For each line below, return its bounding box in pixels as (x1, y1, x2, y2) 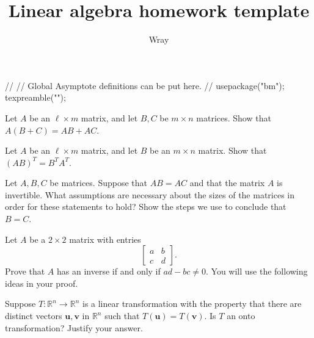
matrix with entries (69, 232, 141, 245)
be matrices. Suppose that (49, 176, 148, 189)
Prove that (5, 265, 45, 278)
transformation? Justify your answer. (5, 321, 143, 334)
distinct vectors (5, 309, 62, 322)
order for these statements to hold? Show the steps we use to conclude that (5, 200, 287, 213)
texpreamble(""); (5, 91, 66, 104)
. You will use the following (206, 265, 308, 278)
